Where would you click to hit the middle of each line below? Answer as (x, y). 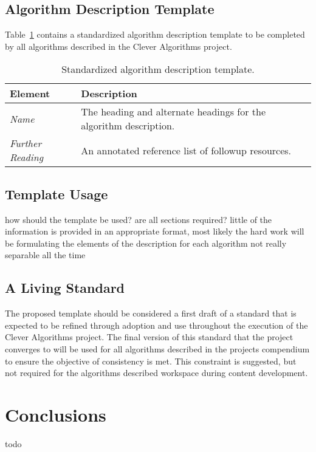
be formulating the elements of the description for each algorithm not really (146, 243)
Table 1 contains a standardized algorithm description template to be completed (155, 34)
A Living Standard (65, 288)
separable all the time (45, 255)
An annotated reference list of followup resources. (186, 150)
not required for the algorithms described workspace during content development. (156, 373)
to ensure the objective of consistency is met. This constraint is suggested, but (151, 361)
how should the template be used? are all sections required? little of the (139, 219)
